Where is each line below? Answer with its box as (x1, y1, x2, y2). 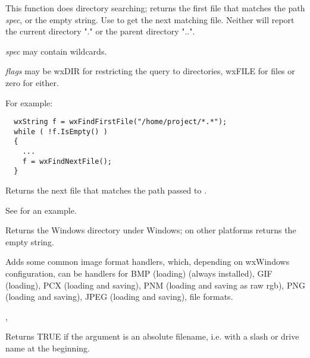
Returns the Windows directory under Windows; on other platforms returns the (5, 224, 296, 236)
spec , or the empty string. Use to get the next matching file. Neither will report (5, 13, 295, 26)
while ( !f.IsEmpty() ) (14, 127, 108, 136)
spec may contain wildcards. (5, 45, 107, 57)
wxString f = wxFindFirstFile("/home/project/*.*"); (14, 118, 227, 126)
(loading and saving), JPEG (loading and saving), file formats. (5, 290, 233, 303)
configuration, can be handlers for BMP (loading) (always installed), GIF (5, 267, 273, 280)
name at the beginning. (5, 342, 90, 354)
